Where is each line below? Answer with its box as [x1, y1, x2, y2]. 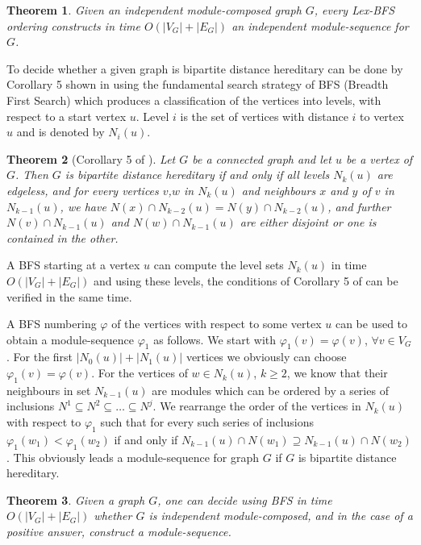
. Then [15, 166, 48, 183]
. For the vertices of [91, 364, 188, 381]
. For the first [6, 348, 73, 365]
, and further [327, 198, 391, 214]
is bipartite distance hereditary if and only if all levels [65, 166, 330, 183]
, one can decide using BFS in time [157, 491, 332, 508]
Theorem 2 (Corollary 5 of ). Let [6, 150, 176, 167]
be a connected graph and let [192, 150, 331, 167]
